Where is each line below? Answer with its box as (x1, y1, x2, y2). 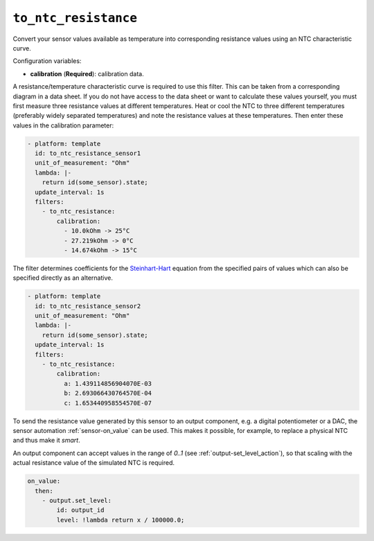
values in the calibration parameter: (12, 121, 114, 130)
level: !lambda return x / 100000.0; (56, 516, 185, 524)
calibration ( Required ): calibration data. (30, 69, 145, 78)
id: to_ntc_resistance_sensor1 (35, 150, 141, 157)
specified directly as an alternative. (12, 274, 114, 282)
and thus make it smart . (12, 436, 80, 445)
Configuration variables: (12, 57, 82, 65)
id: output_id (56, 506, 105, 514)
